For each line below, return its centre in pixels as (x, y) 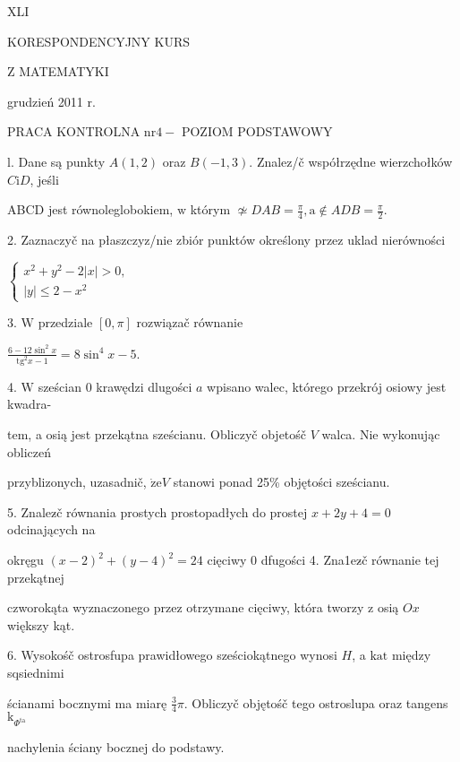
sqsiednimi (36, 672)
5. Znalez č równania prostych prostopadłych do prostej (158, 511)
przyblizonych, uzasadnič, (77, 482)
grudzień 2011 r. (51, 101)
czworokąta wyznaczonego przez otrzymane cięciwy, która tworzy (186, 607)
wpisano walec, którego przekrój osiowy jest (327, 386)
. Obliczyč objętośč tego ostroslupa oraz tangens (316, 702)
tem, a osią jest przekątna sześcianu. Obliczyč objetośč (157, 434)
